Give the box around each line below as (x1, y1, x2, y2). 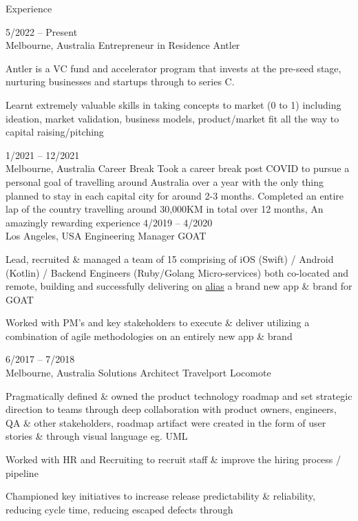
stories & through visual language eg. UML (6, 429, 188, 443)
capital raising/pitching (6, 125, 104, 139)
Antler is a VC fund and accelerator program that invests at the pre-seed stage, (6, 61, 341, 75)
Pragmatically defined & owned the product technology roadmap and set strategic (6, 388, 352, 403)
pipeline (6, 465, 39, 480)
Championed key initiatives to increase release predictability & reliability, (6, 489, 315, 503)
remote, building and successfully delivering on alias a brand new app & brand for (6, 279, 352, 293)
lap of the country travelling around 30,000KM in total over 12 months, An (6, 202, 324, 216)
